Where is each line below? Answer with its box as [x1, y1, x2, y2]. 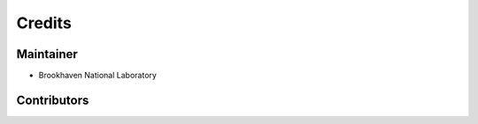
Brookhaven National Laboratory [38, 70, 157, 81]
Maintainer [16, 47, 79, 62]
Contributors [16, 92, 89, 107]
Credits [16, 13, 73, 33]
